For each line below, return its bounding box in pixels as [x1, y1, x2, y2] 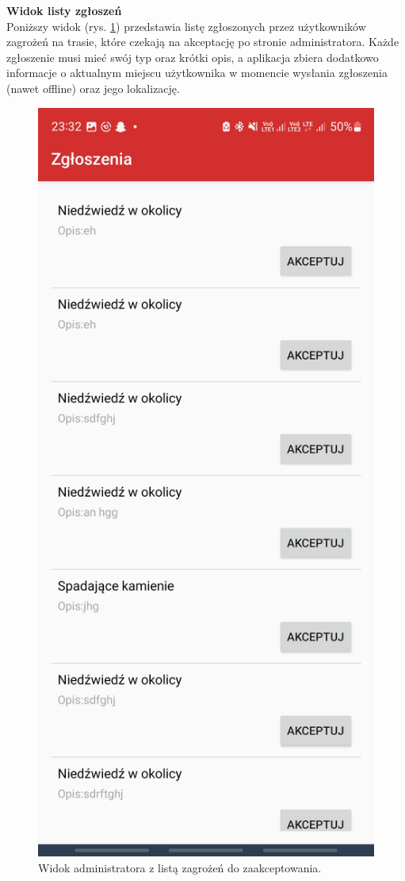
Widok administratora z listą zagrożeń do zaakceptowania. [38, 860, 322, 876]
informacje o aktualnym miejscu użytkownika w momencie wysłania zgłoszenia [6, 64, 388, 81]
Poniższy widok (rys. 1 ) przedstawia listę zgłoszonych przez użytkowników [6, 17, 366, 34]
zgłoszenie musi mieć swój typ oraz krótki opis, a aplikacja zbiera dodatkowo [6, 48, 379, 65]
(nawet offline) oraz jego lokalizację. [6, 79, 180, 96]
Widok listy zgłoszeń [6, 2, 122, 18]
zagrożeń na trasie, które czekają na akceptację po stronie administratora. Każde [6, 33, 399, 50]
